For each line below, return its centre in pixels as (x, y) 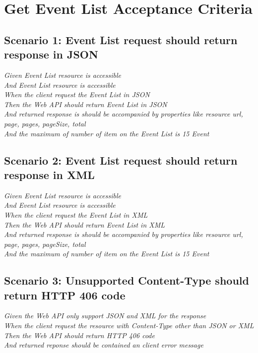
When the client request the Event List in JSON (77, 94)
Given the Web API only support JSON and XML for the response (105, 316)
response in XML (49, 174)
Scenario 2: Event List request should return (121, 160)
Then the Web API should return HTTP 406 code (79, 335)
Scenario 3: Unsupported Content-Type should (127, 280)
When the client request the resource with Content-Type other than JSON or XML (129, 325)
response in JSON (51, 54)
